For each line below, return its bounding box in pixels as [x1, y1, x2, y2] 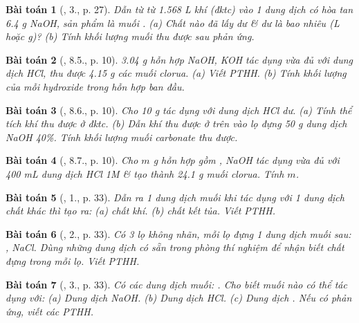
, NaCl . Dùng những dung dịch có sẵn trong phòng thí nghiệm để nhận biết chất [6, 240, 344, 255]
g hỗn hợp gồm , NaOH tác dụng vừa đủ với [153, 153, 340, 167]
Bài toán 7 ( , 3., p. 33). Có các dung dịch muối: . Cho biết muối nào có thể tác [6, 277, 347, 291]
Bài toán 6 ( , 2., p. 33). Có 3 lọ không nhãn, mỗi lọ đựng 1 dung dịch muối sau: [6, 226, 351, 241]
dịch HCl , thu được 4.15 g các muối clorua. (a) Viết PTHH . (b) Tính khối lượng [6, 66, 347, 80]
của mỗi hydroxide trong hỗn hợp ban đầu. [6, 79, 185, 93]
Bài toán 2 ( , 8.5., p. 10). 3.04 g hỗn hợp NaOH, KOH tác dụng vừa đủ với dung [6, 52, 353, 66]
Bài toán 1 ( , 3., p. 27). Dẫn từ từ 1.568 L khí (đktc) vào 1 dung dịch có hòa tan [6, 2, 353, 16]
